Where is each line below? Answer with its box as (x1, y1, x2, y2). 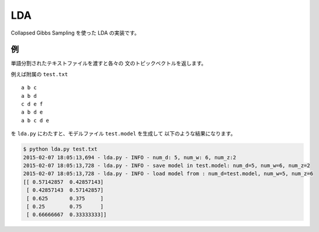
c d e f (21, 101, 43, 108)
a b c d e (21, 117, 49, 124)
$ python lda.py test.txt (23, 146, 98, 152)
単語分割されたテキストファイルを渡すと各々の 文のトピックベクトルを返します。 (11, 60, 207, 67)
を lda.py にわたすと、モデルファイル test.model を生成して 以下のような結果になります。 (11, 130, 236, 137)
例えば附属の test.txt (11, 70, 68, 77)
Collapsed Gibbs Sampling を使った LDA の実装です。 (11, 29, 140, 36)
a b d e (21, 109, 43, 115)
